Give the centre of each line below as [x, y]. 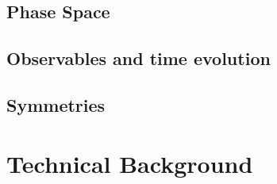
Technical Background [130, 163]
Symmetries [56, 104]
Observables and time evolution [138, 58]
